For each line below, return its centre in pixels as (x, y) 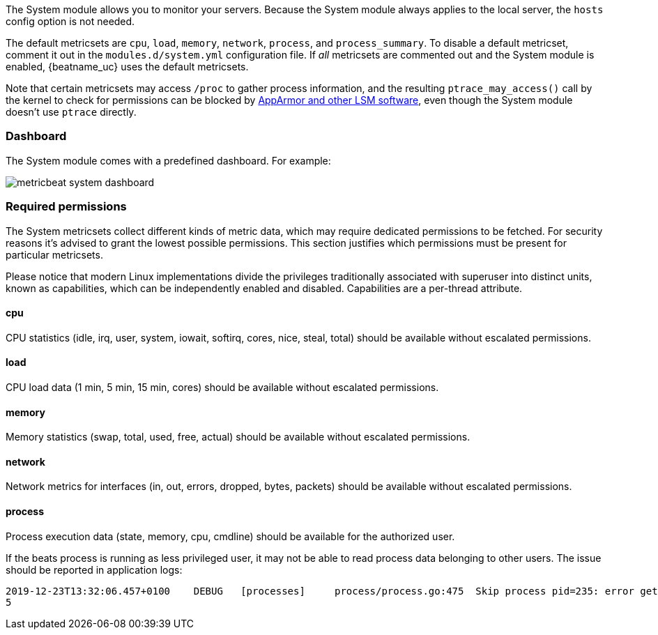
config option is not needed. (70, 21)
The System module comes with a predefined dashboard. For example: (168, 160)
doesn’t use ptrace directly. (71, 112)
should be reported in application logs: (94, 569)
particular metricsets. (54, 254)
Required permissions (66, 207)
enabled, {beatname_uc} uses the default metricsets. (127, 67)
